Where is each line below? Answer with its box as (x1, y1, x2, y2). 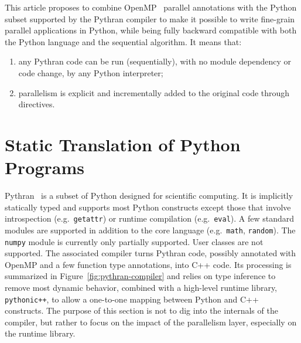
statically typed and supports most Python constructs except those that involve (5, 201, 291, 213)
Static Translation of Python (5, 132, 241, 156)
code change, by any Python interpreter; (18, 66, 163, 79)
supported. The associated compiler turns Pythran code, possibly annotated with (5, 247, 296, 259)
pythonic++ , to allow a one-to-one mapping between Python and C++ (5, 293, 259, 305)
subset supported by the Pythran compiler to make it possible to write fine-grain (5, 12, 295, 25)
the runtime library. (5, 327, 76, 339)
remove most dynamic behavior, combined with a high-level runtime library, (5, 281, 278, 293)
